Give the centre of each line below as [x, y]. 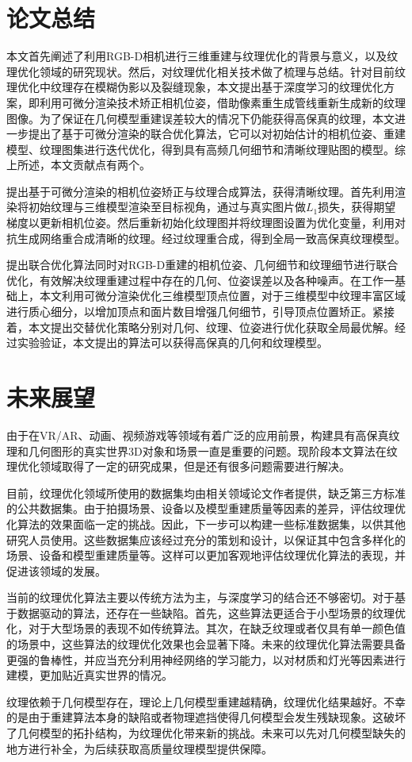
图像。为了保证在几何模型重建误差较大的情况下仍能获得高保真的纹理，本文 [200, 118]
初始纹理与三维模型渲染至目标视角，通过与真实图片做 [167, 207]
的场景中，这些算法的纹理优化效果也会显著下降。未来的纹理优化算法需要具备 [206, 644]
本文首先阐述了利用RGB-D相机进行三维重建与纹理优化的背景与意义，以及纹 [202, 56]
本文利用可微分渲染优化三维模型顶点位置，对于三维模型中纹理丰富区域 [222, 296]
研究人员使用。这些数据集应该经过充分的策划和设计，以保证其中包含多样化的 [206, 539]
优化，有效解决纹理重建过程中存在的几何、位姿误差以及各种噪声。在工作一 [200, 280]
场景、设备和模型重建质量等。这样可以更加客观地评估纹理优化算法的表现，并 [206, 555]
